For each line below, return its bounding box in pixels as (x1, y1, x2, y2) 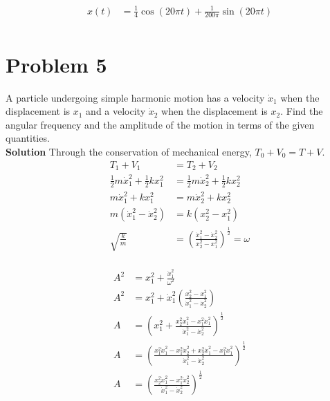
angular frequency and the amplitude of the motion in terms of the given (6, 117, 315, 131)
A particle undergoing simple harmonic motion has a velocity (6, 90, 265, 104)
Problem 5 (6, 50, 107, 78)
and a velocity (86, 104, 146, 118)
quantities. (6, 131, 50, 145)
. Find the (280, 104, 323, 118)
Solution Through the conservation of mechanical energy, (6, 144, 252, 158)
